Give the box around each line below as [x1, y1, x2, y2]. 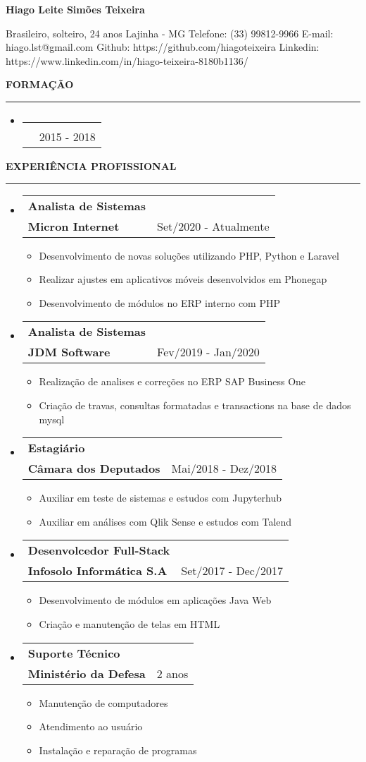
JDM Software [27, 344, 111, 361]
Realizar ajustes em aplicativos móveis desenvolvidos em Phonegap [39, 272, 327, 286]
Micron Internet [27, 217, 120, 234]
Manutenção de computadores [39, 695, 168, 710]
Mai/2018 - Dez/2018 [171, 460, 277, 477]
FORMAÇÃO [6, 77, 74, 92]
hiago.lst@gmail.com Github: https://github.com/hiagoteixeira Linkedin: [6, 40, 320, 54]
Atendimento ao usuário [39, 719, 143, 734]
